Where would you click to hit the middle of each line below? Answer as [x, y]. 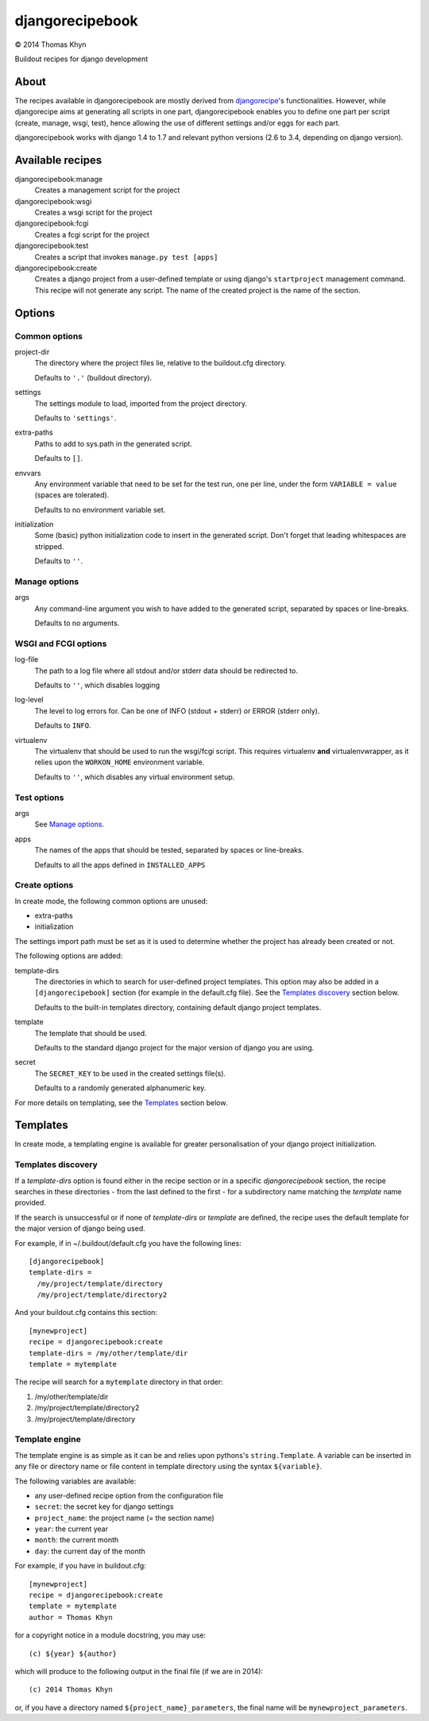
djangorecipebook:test [52, 246]
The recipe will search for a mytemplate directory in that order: [119, 1382]
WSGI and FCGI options [61, 644]
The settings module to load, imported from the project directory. [141, 403]
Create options [44, 885]
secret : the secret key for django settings [104, 1506]
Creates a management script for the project [107, 190]
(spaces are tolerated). [72, 495]
